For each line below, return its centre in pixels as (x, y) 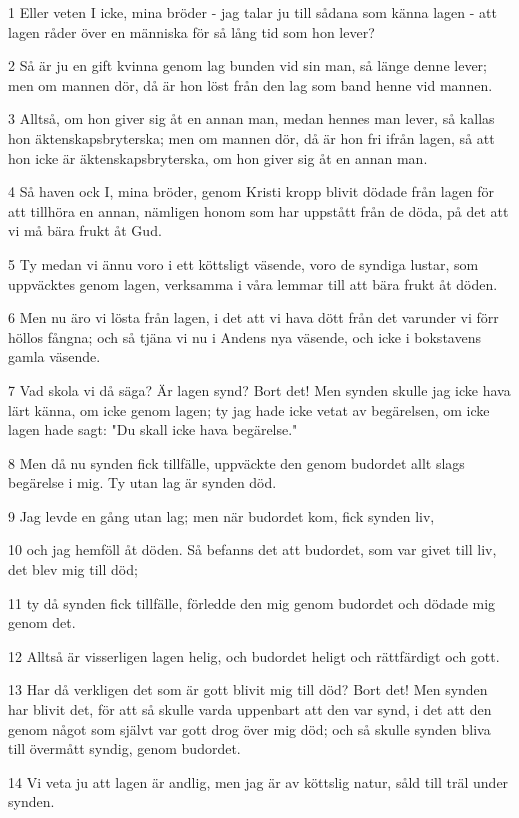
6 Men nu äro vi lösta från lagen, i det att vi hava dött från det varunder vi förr (253, 317)
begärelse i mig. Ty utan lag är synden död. (142, 482)
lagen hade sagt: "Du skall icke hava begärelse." (153, 429)
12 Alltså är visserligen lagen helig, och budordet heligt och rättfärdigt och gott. (254, 655)
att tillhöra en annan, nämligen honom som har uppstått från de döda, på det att (258, 210)
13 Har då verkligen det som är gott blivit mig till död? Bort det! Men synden (248, 689)
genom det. (42, 622)
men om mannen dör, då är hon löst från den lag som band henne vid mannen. (250, 84)
